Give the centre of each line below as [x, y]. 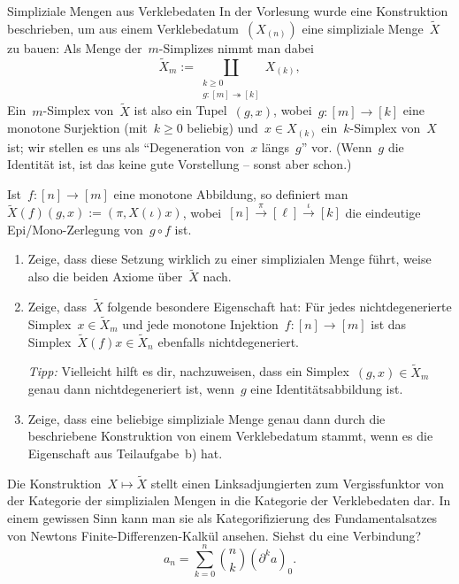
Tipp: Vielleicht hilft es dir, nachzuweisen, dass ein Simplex [188, 371]
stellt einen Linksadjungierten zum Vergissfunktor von [297, 483]
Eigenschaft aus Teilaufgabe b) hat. [125, 453]
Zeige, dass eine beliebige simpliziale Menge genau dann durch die [207, 418]
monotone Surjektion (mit [77, 128]
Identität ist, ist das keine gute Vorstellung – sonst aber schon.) [180, 164]
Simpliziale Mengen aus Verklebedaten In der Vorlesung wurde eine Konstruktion [228, 11]
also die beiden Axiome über [105, 277]
